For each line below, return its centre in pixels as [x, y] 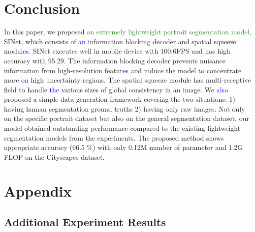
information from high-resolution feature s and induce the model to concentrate [123, 70]
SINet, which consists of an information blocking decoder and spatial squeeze [120, 41]
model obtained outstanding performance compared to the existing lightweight [122, 128]
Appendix [38, 190]
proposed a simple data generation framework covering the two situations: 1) [120, 99]
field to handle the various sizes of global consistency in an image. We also [116, 89]
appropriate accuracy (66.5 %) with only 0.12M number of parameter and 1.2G [124, 147]
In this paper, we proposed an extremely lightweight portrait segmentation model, [128, 32]
